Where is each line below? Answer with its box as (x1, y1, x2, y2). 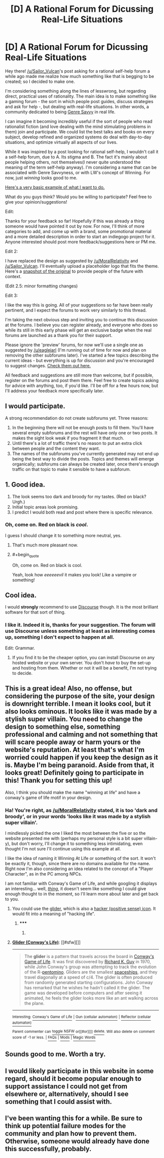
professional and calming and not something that (5, 730, 158, 739)
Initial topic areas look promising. (12, 504, 79, 510)
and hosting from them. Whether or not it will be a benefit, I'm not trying (12, 665, 157, 670)
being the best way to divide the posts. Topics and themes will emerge (12, 456, 155, 462)
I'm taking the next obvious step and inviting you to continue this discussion (5, 316, 158, 322)
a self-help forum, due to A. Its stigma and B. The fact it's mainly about (5, 154, 147, 160)
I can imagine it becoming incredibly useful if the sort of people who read (5, 118, 153, 124)
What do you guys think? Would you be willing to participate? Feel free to (5, 194, 152, 200)
